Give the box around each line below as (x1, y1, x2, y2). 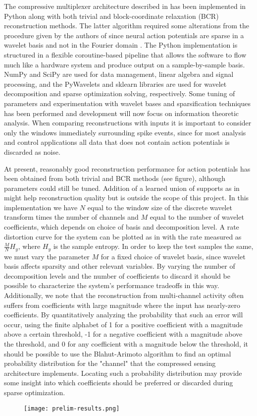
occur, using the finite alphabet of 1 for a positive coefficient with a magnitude (4, 319, 243, 329)
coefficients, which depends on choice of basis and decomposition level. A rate (4, 222, 239, 232)
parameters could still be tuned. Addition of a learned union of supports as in (4, 182, 240, 193)
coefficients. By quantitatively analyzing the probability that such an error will (4, 309, 243, 320)
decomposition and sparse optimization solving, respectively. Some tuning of (4, 88, 235, 99)
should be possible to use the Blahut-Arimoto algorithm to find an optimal (4, 348, 231, 358)
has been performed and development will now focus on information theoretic (4, 108, 239, 118)
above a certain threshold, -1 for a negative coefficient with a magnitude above (4, 329, 243, 339)
